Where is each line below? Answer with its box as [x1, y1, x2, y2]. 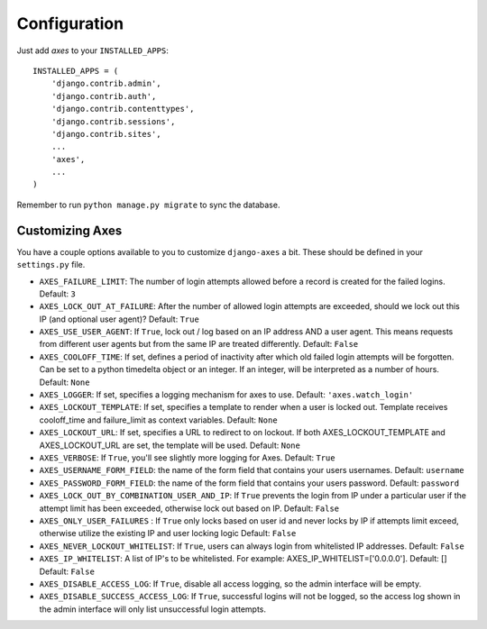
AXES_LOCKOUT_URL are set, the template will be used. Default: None [39, 440, 301, 451]
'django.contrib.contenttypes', [51, 104, 195, 114]
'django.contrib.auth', [51, 91, 157, 101]
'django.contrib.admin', [51, 78, 161, 89]
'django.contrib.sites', [51, 129, 161, 139]
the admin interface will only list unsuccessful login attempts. [39, 604, 266, 615]
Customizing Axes [16, 223, 123, 238]
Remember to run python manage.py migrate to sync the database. [16, 199, 280, 210]
